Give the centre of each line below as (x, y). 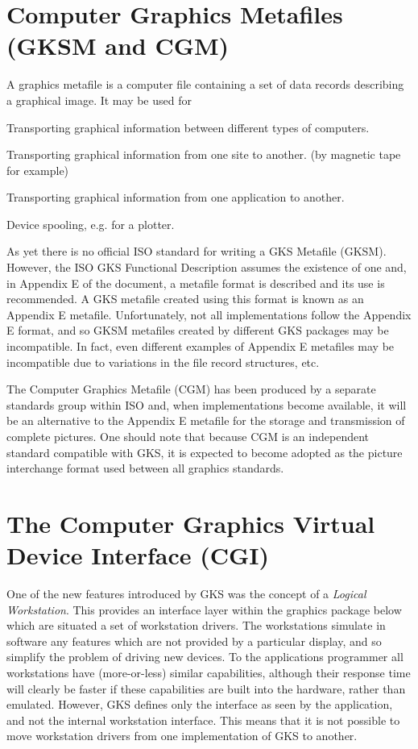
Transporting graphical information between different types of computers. (188, 127)
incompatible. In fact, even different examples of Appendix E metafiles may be (201, 346)
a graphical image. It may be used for (99, 100)
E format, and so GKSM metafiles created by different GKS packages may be (198, 330)
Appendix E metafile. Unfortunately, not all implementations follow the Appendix (209, 314)
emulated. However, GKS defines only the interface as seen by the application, (200, 704)
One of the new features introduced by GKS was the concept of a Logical (186, 594)
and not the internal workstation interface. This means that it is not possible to (203, 720)
